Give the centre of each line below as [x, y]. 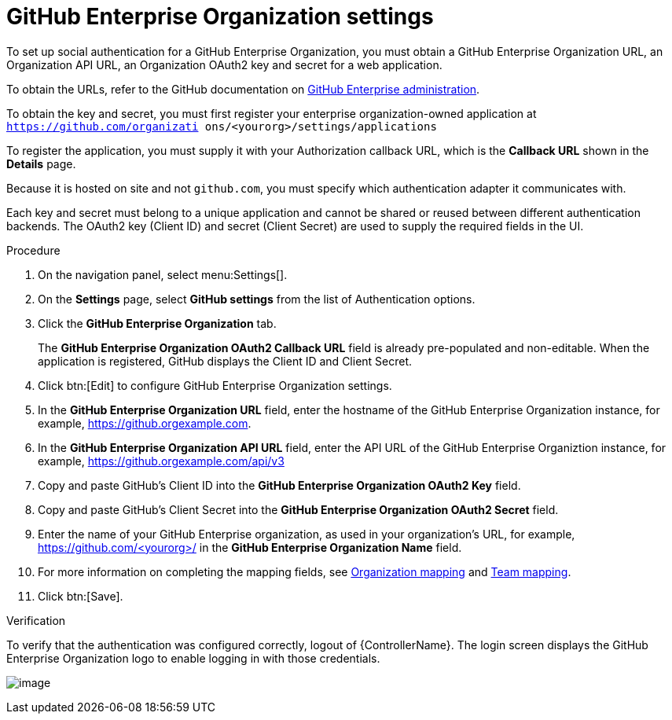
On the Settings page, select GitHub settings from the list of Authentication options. [257, 299]
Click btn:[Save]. [81, 596]
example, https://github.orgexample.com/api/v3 [161, 461]
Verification [36, 620]
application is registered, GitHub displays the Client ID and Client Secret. [225, 361]
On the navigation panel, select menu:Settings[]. [163, 274]
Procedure [33, 250]
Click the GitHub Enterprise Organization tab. [157, 323]
